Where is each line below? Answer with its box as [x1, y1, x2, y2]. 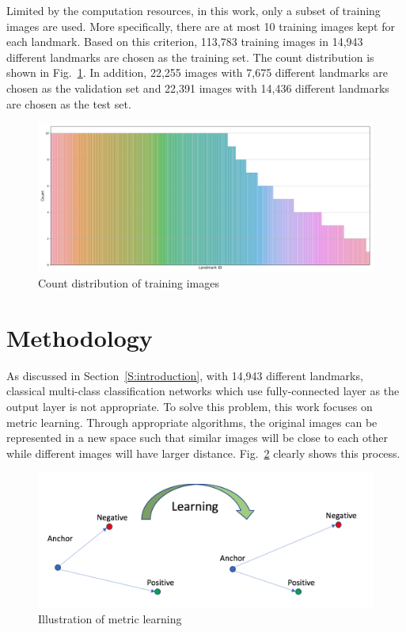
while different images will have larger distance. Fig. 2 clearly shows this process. [6, 444, 400, 461]
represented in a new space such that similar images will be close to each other [6, 429, 388, 446]
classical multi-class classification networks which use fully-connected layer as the [6, 383, 400, 399]
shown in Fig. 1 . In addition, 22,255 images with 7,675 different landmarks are [6, 64, 389, 81]
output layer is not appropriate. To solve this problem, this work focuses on [6, 398, 373, 415]
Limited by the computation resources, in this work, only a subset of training [6, 2, 381, 18]
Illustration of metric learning [38, 611, 182, 627]
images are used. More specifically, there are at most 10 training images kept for [6, 17, 395, 34]
